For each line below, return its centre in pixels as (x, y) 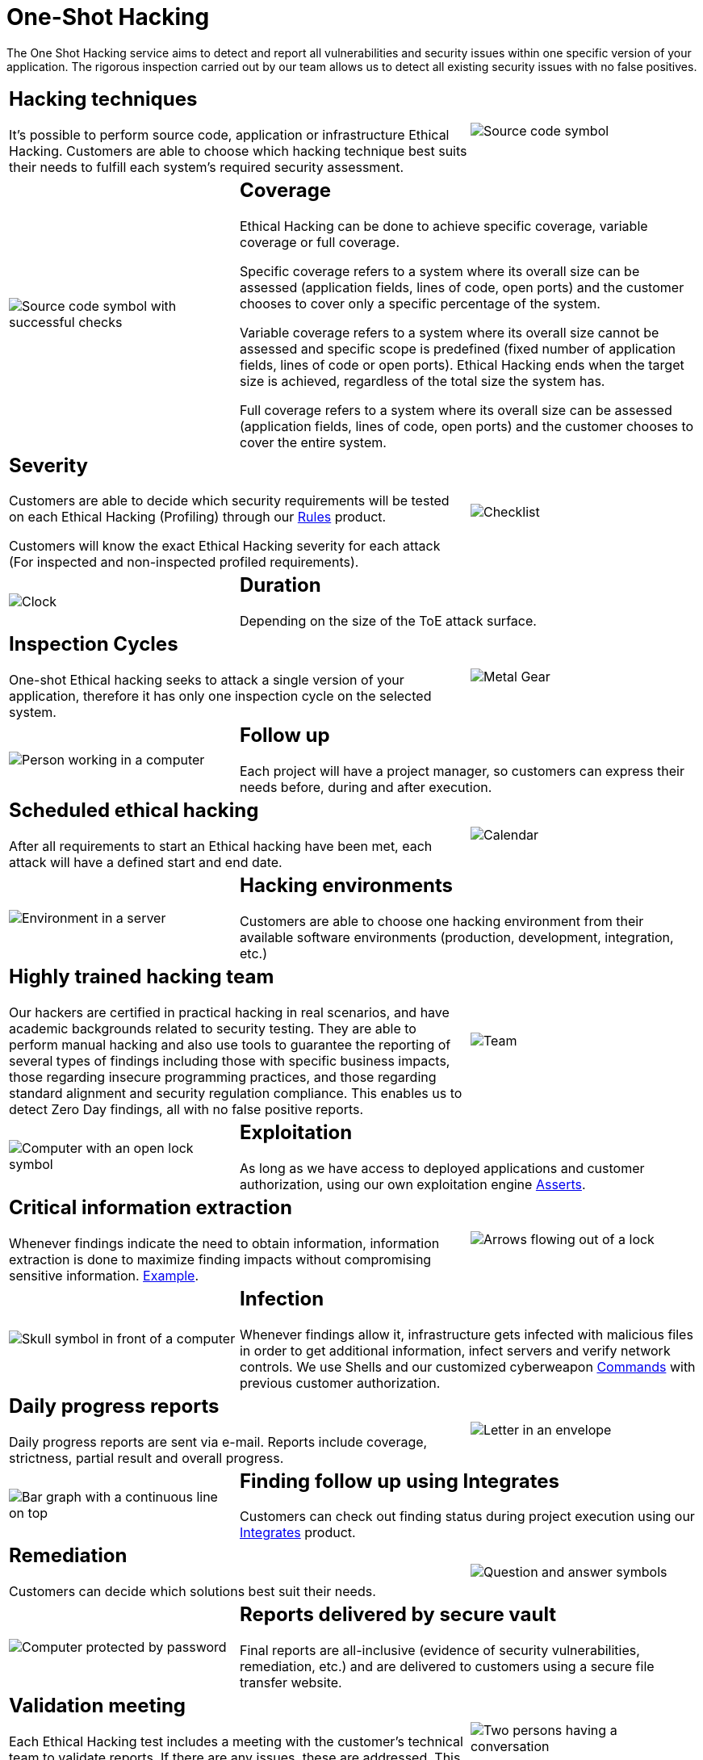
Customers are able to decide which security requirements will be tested (229, 501)
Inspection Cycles (94, 644)
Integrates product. (297, 1533)
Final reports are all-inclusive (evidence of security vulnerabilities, (439, 1651)
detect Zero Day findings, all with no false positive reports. (186, 1109)
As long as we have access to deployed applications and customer (442, 1168)
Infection (282, 1298)
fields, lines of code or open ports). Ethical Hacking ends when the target (462, 365)
